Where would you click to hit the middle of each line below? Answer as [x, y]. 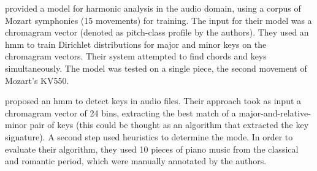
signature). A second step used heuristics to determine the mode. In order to [149, 136]
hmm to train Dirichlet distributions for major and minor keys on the [136, 44]
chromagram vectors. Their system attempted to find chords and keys [136, 56]
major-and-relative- [275, 112]
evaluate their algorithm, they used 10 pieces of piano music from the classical [152, 149]
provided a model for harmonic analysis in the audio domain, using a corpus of [153, 8]
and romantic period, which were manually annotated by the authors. [136, 161]
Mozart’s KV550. [37, 80]
